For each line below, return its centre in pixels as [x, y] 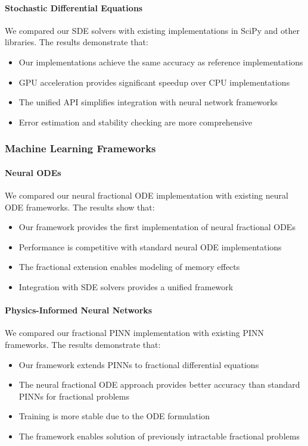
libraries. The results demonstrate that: [77, 42]
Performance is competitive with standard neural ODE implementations [150, 246]
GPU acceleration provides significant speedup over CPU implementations [154, 82]
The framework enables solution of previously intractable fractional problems [159, 436]
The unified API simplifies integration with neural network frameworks [148, 102]
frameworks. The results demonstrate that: [83, 344]
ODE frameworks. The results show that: [80, 207]
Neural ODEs [33, 172]
